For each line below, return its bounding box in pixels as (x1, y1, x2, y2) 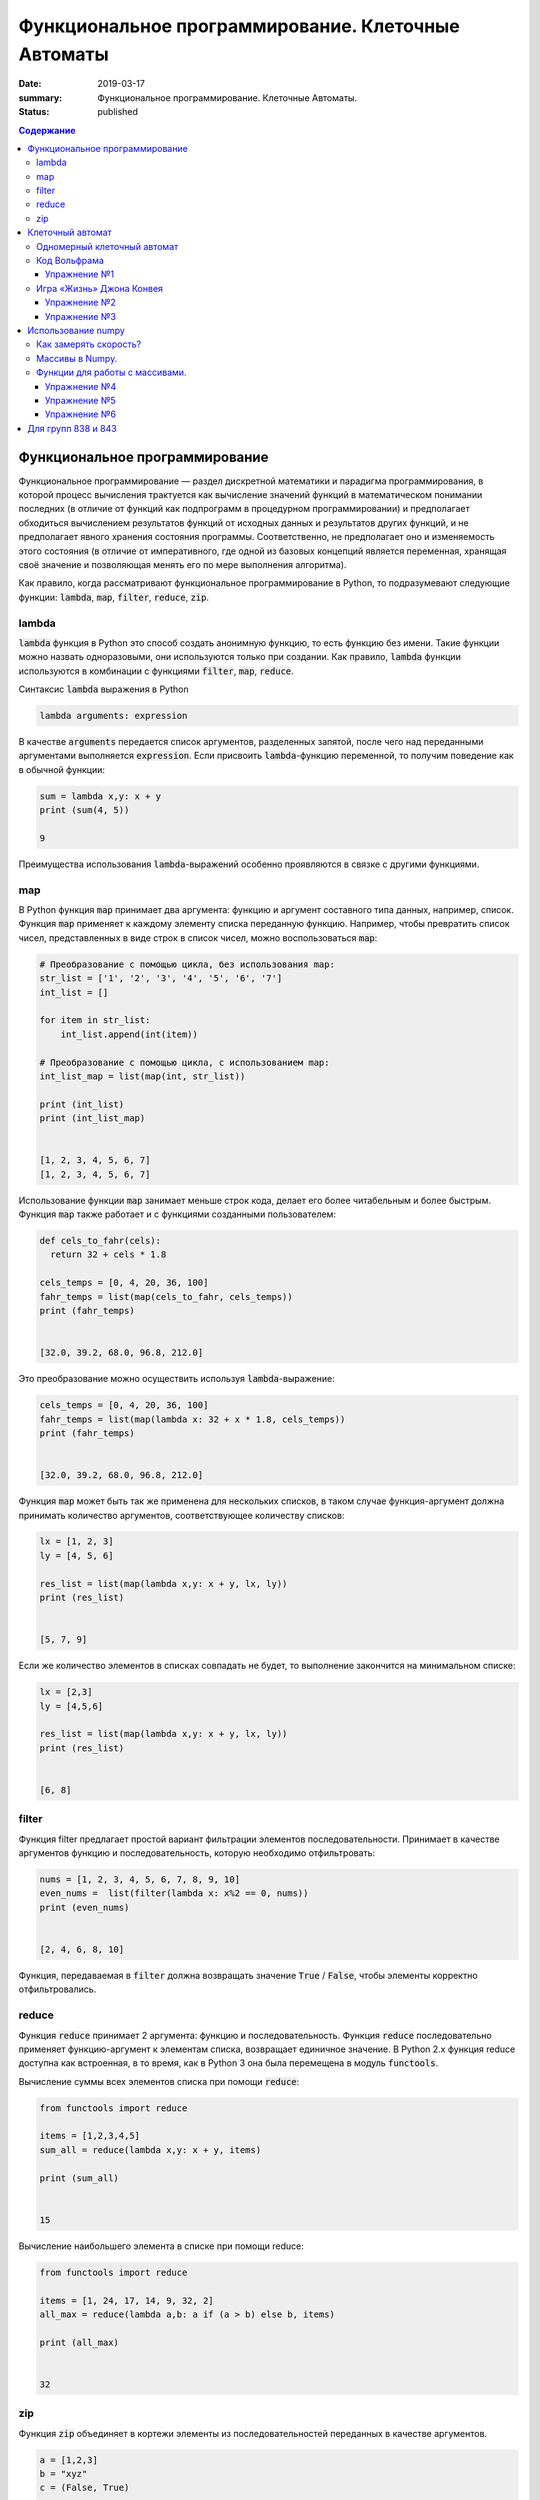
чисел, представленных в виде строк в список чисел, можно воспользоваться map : (18, 931, 378, 944)
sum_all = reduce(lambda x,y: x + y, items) (39, 2144, 262, 2155)
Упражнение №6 (45, 408, 117, 420)
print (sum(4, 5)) (39, 805, 130, 816)
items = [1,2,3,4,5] (39, 2130, 140, 2142)
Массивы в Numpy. (36, 352, 118, 364)
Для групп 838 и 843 (27, 422, 117, 434)
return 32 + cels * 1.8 (50, 1249, 167, 1260)
